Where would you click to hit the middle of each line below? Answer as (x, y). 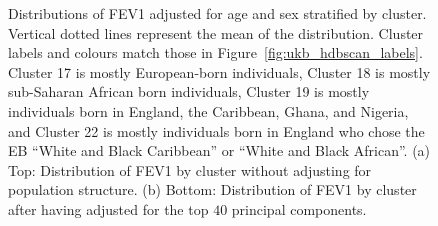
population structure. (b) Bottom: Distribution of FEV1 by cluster (212, 189)
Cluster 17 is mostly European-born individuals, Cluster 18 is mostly (219, 71)
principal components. (299, 208)
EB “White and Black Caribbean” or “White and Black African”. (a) (219, 150)
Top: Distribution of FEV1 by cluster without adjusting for (190, 169)
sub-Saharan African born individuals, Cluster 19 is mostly (189, 91)
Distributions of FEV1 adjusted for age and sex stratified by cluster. (217, 13)
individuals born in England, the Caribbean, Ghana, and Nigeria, (208, 110)
